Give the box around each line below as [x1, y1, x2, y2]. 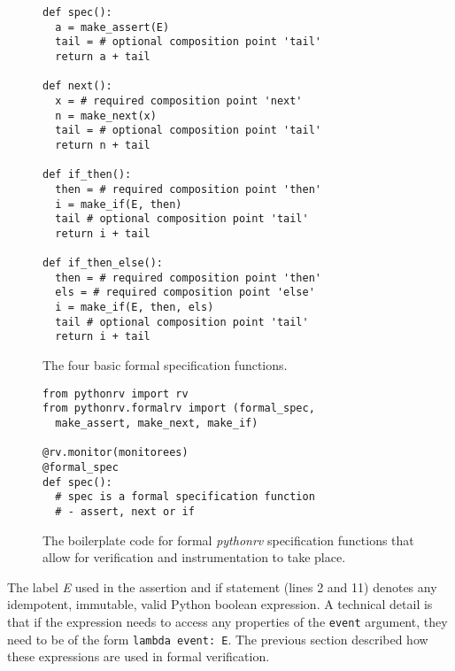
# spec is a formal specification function [55, 490, 315, 504]
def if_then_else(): [42, 257, 164, 270]
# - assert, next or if [55, 505, 195, 518]
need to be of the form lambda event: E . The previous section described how [7, 629, 428, 648]
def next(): [42, 80, 112, 93]
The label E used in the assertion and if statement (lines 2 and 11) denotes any [7, 577, 437, 596]
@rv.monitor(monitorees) [42, 446, 189, 459]
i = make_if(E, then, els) [55, 301, 214, 314]
